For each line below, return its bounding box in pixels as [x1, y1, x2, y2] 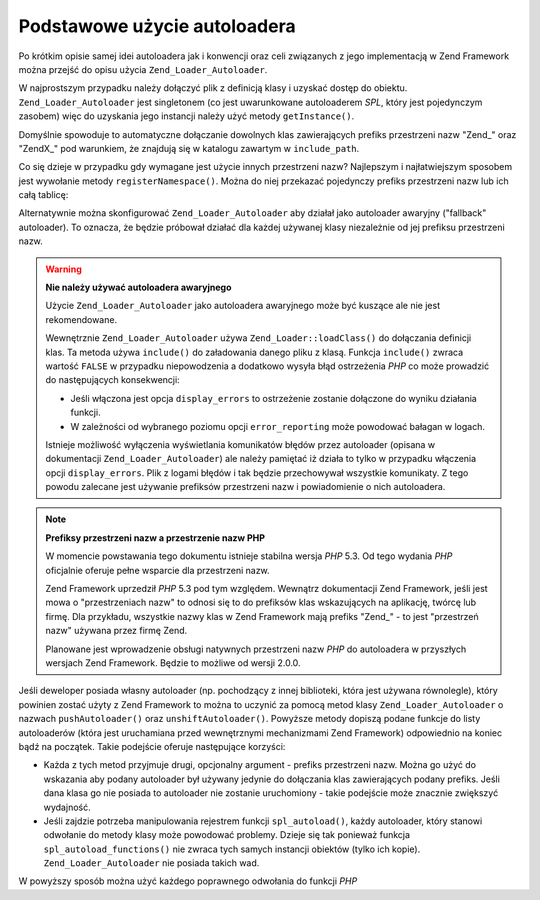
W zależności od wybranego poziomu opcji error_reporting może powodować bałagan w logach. [70, 420, 485, 432]
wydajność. [43, 801, 91, 813]
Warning [45, 263, 82, 275]
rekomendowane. [45, 313, 118, 325]
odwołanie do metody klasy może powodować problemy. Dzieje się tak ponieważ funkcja [43, 829, 410, 841]
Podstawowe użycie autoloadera [18, 15, 296, 37]
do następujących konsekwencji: [45, 374, 180, 386]
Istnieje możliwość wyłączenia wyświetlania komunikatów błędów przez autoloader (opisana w [45, 438, 436, 450]
